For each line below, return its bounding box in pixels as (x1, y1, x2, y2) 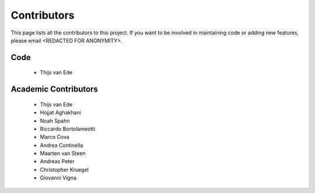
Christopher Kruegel (40, 166, 89, 173)
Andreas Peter (40, 158, 75, 165)
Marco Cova (40, 134, 69, 141)
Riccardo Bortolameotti (40, 125, 96, 132)
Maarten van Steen (40, 150, 86, 157)
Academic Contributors (10, 85, 99, 94)
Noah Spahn (40, 117, 70, 124)
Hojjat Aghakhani (40, 109, 81, 116)
